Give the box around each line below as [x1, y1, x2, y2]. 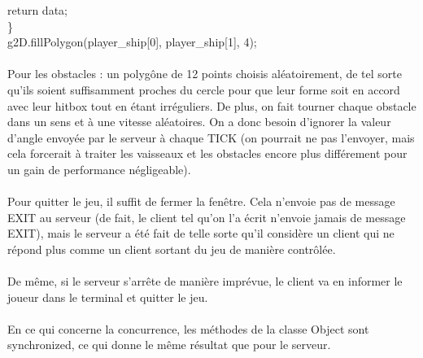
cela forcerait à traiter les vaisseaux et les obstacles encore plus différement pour [7, 145, 408, 162]
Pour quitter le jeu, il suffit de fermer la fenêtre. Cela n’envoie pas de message [7, 193, 395, 210]
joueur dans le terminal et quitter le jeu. [7, 288, 208, 305]
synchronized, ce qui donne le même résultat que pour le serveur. [7, 336, 331, 353]
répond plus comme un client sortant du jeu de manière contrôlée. [7, 240, 336, 257]
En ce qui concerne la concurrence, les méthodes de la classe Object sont [7, 320, 369, 337]
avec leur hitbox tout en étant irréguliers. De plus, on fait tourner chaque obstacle [7, 97, 416, 114]
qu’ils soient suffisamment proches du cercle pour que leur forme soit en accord [7, 81, 400, 98]
